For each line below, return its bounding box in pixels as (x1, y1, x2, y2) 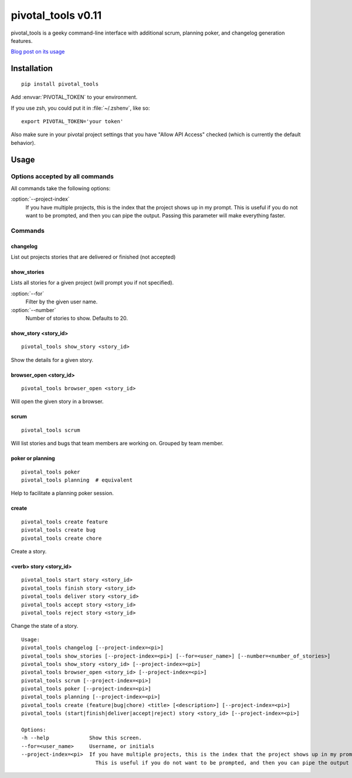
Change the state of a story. (11, 623, 79, 630)
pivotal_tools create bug (21, 527, 96, 533)
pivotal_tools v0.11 (11, 9, 102, 22)
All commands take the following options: (11, 185, 111, 192)
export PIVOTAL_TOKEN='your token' (21, 118, 124, 124)
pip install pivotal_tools (21, 80, 99, 87)
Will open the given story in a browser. (11, 398, 104, 405)
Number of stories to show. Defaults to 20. (25, 314, 128, 322)
